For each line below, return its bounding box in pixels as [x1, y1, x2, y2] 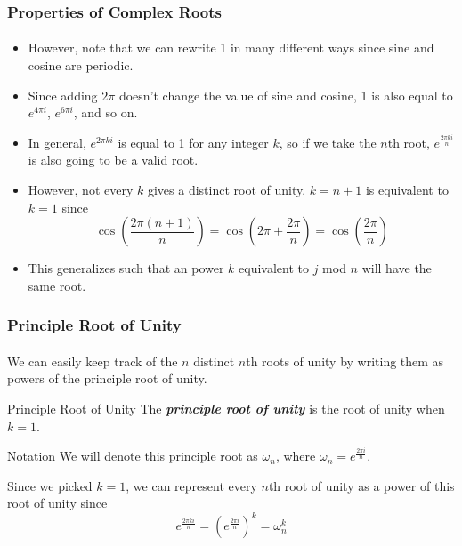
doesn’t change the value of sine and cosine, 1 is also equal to [118, 85, 453, 104]
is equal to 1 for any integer [118, 132, 269, 151]
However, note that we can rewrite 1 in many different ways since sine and [28, 38, 434, 57]
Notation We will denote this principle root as [7, 446, 258, 465]
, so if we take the [279, 132, 377, 151]
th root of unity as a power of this [268, 476, 455, 494]
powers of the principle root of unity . [7, 369, 207, 388]
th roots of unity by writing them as [246, 351, 444, 370]
